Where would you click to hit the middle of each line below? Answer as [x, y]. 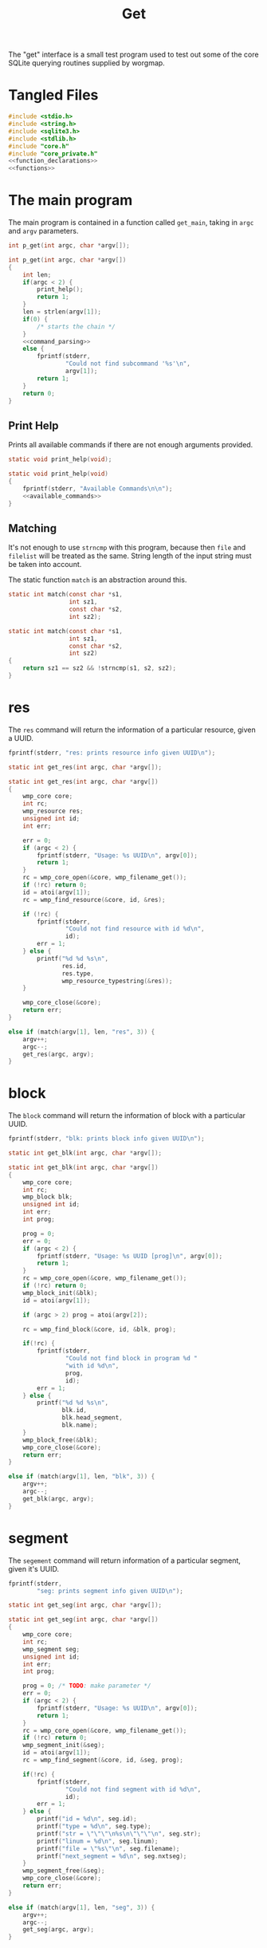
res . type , [78, 974]
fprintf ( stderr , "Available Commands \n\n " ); [98, 488]
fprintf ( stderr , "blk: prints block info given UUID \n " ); [106, 1139]
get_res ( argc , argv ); [58, 1054]
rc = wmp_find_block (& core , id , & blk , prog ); [100, 1329]
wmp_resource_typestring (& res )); [117, 981]
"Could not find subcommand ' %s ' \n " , [128, 364]
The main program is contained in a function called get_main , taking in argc [131, 222]
